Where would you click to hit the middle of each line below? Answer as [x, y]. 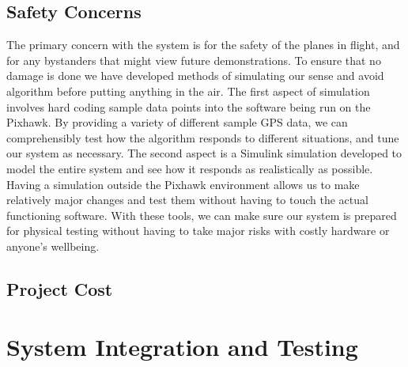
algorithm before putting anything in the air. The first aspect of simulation [188, 91]
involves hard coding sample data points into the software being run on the [189, 106]
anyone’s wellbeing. [53, 246]
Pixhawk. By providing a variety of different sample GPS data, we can [177, 122]
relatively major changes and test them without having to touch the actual [187, 200]
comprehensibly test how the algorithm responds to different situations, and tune [203, 137]
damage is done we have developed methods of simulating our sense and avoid [195, 76]
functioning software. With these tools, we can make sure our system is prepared [202, 215]
